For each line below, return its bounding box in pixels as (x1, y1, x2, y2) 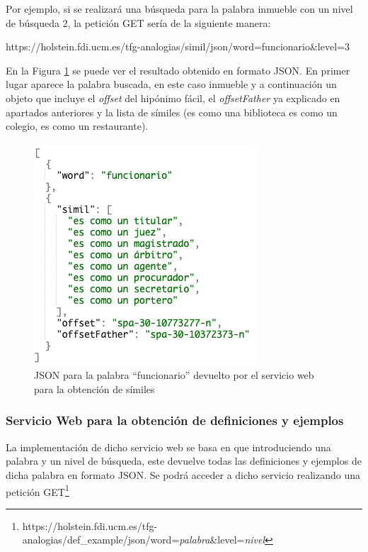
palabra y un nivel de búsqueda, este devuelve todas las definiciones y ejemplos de (6, 453, 362, 468)
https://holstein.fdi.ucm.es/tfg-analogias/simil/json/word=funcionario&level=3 (6, 39, 350, 54)
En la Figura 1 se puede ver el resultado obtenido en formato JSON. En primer (6, 62, 350, 77)
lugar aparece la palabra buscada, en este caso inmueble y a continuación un (6, 77, 337, 92)
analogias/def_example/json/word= (22, 532, 180, 547)
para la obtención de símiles (34, 381, 155, 396)
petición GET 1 (6, 482, 69, 499)
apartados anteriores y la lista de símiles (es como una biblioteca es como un (6, 104, 338, 119)
